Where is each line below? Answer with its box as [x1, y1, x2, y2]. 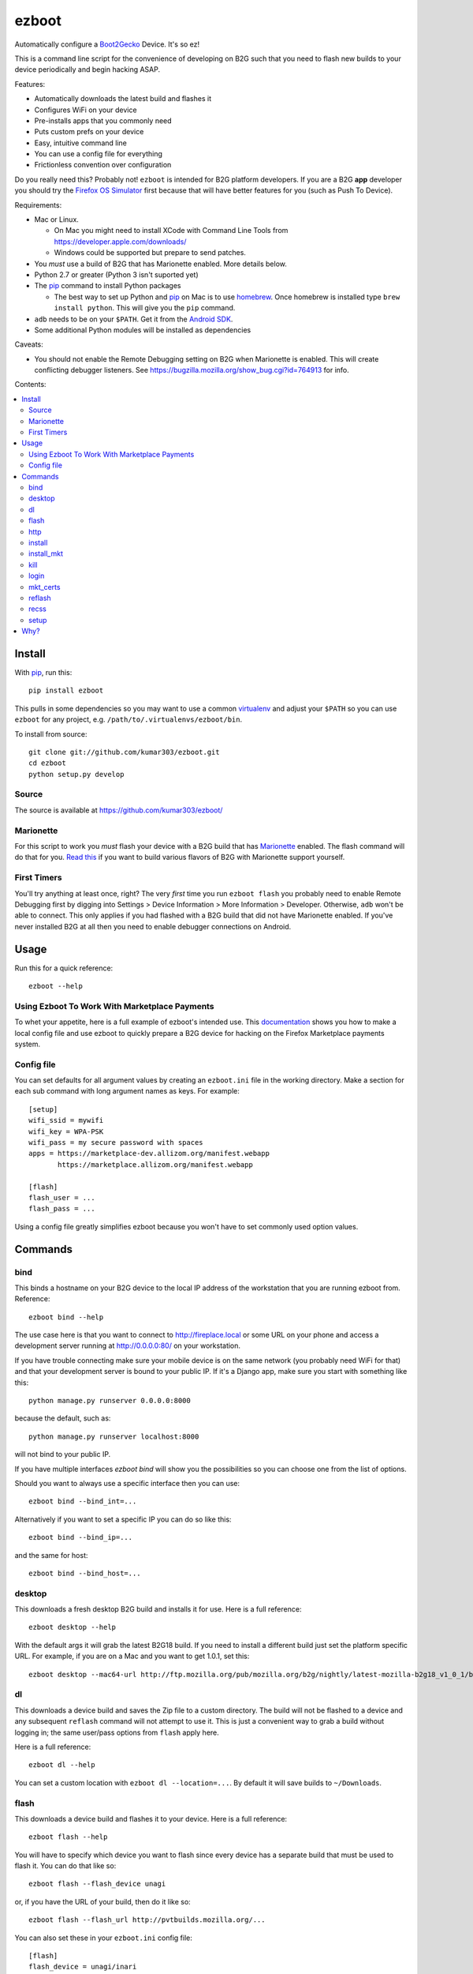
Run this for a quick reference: [14, 963, 114, 973]
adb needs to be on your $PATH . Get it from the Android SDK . [34, 314, 233, 324]
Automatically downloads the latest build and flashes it [34, 94, 212, 103]
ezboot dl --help [28, 1761, 95, 1769]
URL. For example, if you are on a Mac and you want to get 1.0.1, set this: [14, 1651, 250, 1661]
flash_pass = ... [28, 1204, 95, 1214]
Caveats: [14, 340, 43, 349]
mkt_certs [28, 582, 61, 591]
